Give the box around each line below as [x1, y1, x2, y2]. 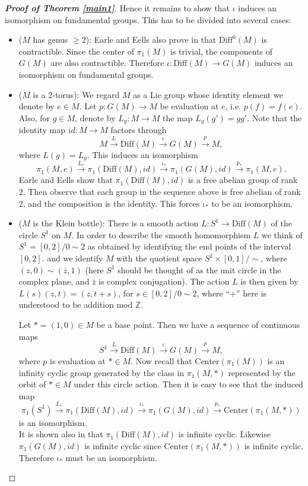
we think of [262, 228, 303, 241]
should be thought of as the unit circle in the [118, 263, 281, 276]
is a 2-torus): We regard [33, 88, 120, 100]
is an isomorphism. [18, 416, 87, 428]
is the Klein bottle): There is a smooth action [33, 217, 199, 229]
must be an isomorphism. [65, 451, 157, 463]
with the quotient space [116, 252, 202, 264]
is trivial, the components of [170, 45, 273, 57]
